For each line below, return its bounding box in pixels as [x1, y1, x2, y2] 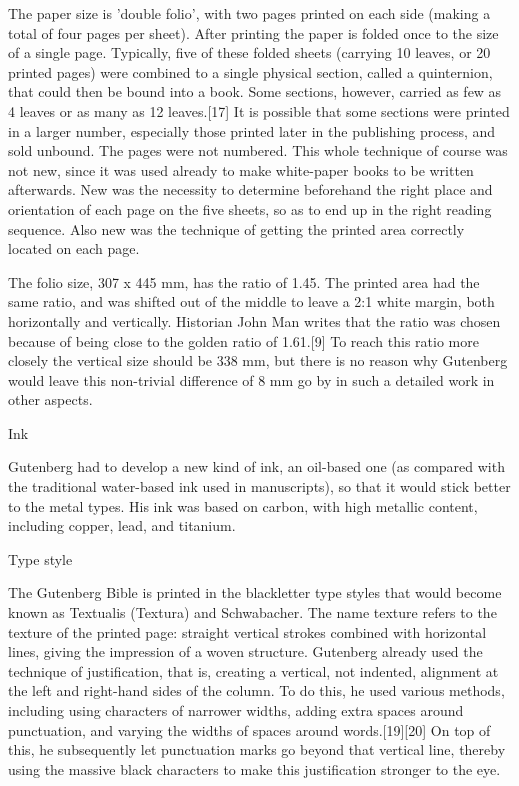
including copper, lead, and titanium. [8, 515, 236, 536]
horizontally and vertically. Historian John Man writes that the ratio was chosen [8, 310, 501, 331]
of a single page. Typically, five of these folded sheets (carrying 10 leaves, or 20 [8, 42, 491, 63]
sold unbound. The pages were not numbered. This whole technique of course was [8, 140, 508, 161]
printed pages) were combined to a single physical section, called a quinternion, [8, 61, 493, 82]
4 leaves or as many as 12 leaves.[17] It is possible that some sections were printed [8, 100, 510, 121]
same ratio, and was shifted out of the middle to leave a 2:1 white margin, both [8, 291, 495, 312]
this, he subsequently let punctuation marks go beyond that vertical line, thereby [8, 739, 506, 760]
